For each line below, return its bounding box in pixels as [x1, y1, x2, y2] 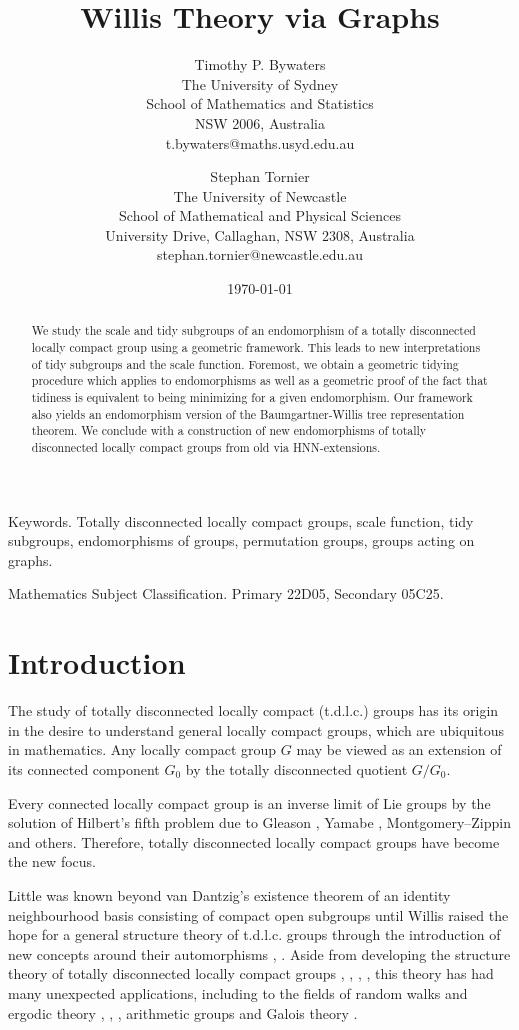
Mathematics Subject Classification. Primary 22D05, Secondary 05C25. [8, 583, 444, 604]
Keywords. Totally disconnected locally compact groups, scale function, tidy [8, 510, 474, 531]
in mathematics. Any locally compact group [8, 739, 277, 760]
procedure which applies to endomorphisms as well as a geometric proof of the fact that [31, 372, 488, 389]
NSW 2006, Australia [194, 112, 326, 133]
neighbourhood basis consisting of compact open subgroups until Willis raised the [8, 904, 509, 925]
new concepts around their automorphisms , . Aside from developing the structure [8, 943, 511, 964]
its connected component [8, 758, 160, 779]
